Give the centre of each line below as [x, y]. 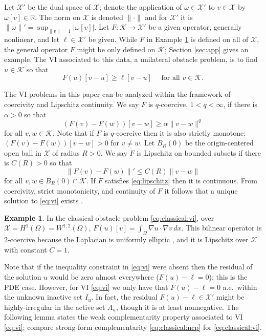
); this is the [228, 276]
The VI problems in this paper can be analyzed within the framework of [117, 94]
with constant [26, 249]
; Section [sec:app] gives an [206, 49]
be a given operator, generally [195, 27]
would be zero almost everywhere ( [104, 276]
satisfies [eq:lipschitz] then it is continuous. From [181, 181]
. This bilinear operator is [221, 228]
